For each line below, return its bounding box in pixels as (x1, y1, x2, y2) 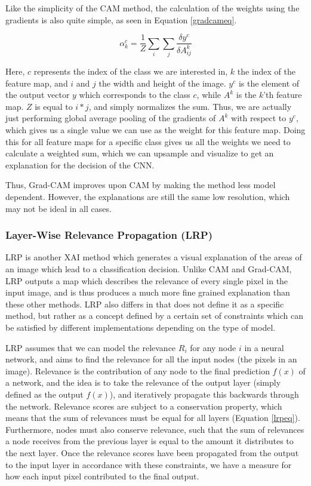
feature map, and (5, 76, 68, 89)
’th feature (263, 88, 302, 101)
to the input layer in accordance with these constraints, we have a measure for (5, 458, 292, 470)
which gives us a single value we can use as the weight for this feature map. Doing (5, 124, 306, 136)
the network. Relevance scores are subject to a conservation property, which (5, 399, 282, 412)
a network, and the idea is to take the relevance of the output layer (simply (5, 376, 281, 389)
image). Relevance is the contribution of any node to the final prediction (5, 364, 270, 377)
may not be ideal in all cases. (5, 202, 112, 214)
